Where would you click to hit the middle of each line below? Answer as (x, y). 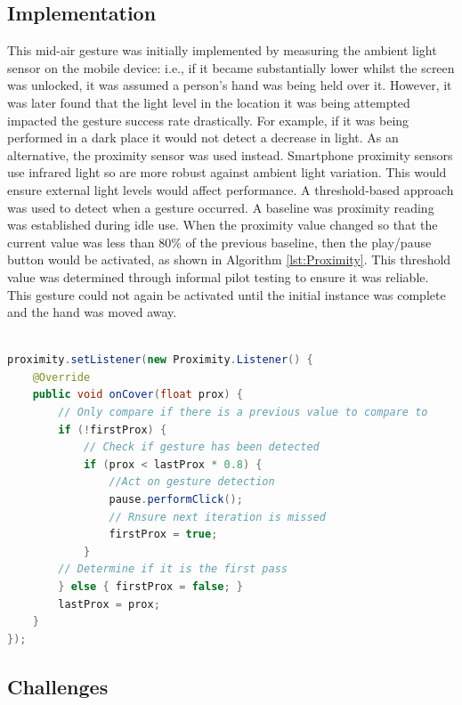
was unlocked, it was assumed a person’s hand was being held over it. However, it (230, 85)
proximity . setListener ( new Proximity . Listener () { (160, 360)
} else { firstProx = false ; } (151, 587)
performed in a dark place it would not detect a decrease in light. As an (203, 138)
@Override (61, 377)
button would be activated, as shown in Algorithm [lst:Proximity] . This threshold (229, 259)
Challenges (58, 686)
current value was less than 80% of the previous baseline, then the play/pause (219, 242)
